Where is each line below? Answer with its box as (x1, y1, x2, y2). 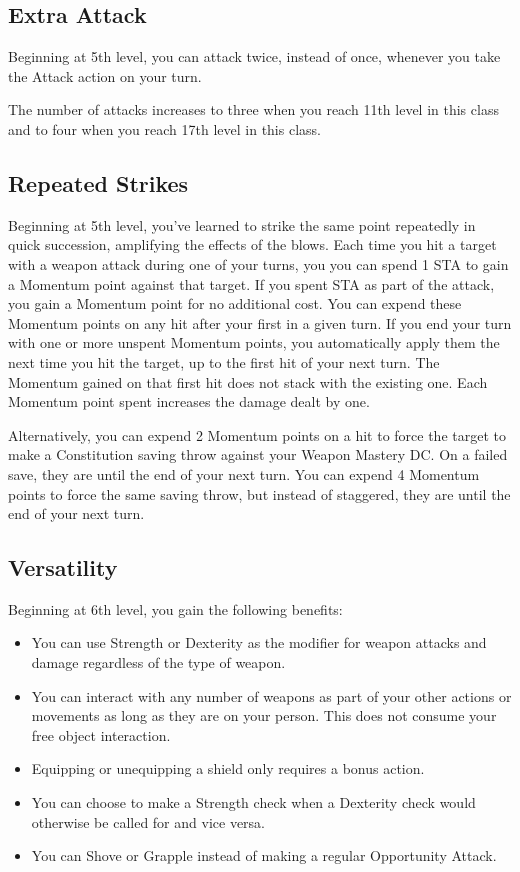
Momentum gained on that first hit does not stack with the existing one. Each (8, 371, 488, 392)
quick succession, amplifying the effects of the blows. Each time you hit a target (8, 234, 497, 255)
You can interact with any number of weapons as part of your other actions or (31, 685, 512, 706)
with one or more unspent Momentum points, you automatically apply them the (8, 332, 500, 353)
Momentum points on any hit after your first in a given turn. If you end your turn (8, 312, 512, 333)
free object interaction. (31, 724, 171, 745)
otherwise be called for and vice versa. (31, 811, 265, 832)
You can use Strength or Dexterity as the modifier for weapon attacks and (31, 632, 487, 653)
